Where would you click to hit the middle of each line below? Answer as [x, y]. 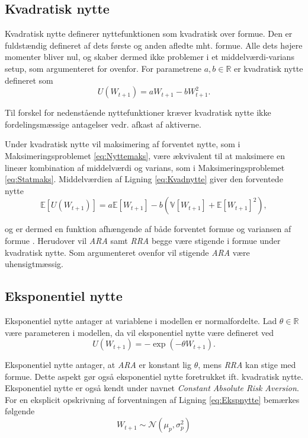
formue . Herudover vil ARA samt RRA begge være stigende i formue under [143, 240]
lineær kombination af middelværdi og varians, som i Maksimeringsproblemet [145, 167]
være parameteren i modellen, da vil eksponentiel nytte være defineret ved [139, 332]
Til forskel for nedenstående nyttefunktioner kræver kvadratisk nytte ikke [138, 112]
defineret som [29, 80]
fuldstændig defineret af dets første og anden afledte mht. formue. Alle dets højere [154, 45]
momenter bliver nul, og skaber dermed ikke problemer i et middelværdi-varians [150, 57]
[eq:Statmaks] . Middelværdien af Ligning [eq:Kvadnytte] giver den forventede [144, 179]
